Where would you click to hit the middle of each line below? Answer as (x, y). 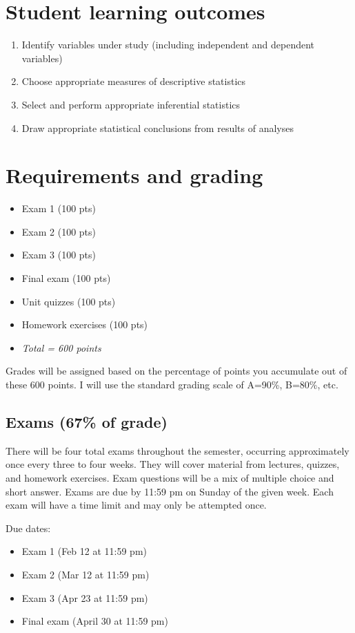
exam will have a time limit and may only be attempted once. (136, 505)
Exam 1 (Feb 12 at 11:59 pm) (84, 551)
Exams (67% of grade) (87, 421)
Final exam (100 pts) (66, 278)
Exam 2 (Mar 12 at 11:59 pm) (85, 574)
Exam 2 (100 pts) (59, 231)
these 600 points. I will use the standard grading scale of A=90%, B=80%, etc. (172, 384)
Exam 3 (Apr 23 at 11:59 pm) (85, 597)
